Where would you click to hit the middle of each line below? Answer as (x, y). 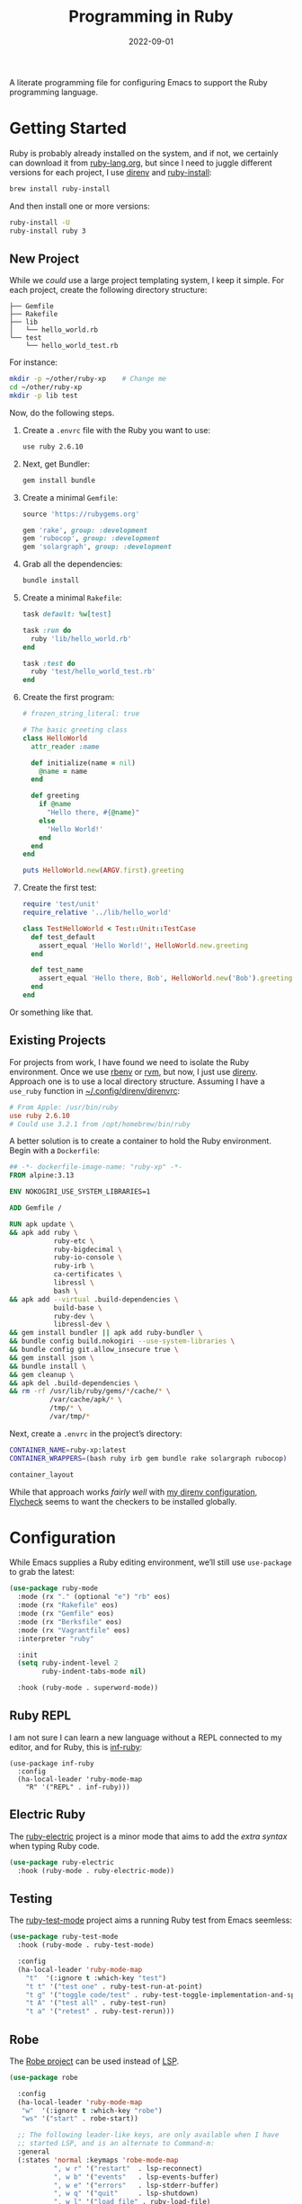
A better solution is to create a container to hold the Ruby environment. (141, 1141)
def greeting (55, 796)
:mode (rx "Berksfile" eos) (70, 1622)
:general (34, 2152)
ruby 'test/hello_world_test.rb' (93, 671)
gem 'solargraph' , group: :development (97, 547)
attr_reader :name (65, 747)
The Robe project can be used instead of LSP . (94, 2061)
